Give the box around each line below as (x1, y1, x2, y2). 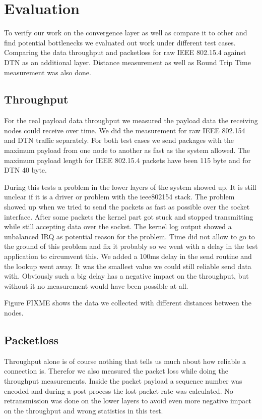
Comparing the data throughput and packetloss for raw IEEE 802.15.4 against (4, 47, 246, 58)
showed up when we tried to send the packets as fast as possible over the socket (4, 201, 250, 212)
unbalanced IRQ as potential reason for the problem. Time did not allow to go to (4, 231, 255, 241)
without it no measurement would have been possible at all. (4, 280, 188, 291)
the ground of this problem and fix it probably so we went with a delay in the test (4, 241, 258, 251)
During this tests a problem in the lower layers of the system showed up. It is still (4, 181, 256, 192)
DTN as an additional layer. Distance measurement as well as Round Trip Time (4, 57, 251, 67)
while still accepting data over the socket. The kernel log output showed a (4, 221, 232, 232)
